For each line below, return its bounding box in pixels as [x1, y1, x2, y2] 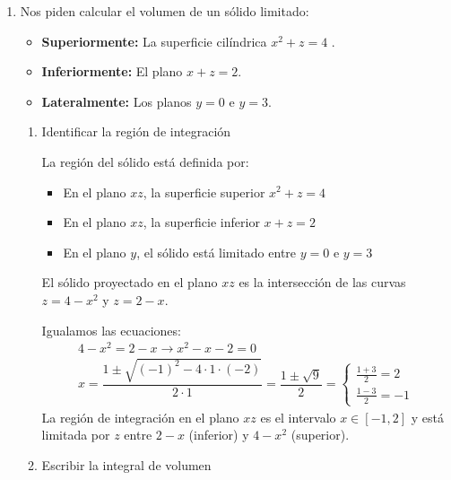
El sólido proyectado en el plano [41, 273, 218, 292]
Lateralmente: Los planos [41, 92, 192, 110]
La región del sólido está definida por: [41, 152, 249, 170]
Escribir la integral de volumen [41, 455, 212, 474]
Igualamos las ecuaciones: [41, 320, 181, 339]
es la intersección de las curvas [239, 273, 406, 292]
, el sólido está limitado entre [136, 242, 297, 261]
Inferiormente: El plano [41, 62, 183, 81]
